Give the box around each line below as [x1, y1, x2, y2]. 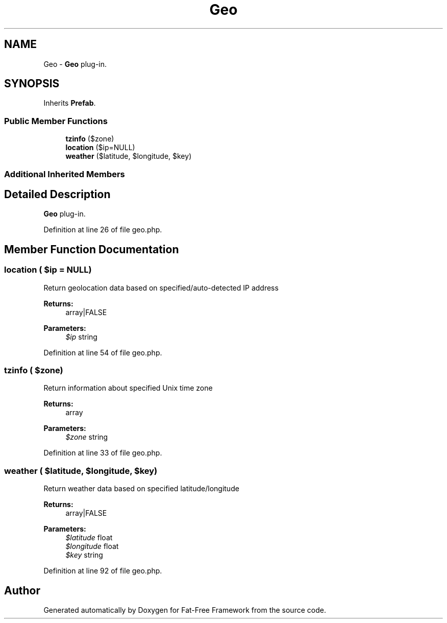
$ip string [65, 332, 97, 341]
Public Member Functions [4, 115, 108, 126]
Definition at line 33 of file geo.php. [43, 448, 162, 458]
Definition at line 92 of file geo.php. [43, 566, 162, 576]
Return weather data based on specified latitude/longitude [43, 484, 239, 493]
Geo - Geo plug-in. [43, 59, 107, 68]
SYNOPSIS [4, 77, 60, 90]
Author [4, 584, 40, 597]
